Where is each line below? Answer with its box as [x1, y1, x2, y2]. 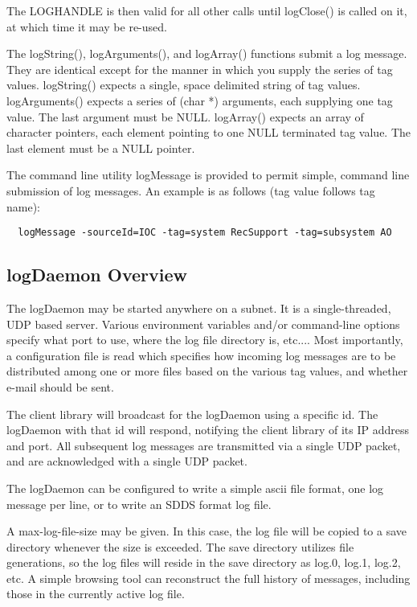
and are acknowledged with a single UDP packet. [6, 453, 247, 470]
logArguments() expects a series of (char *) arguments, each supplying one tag [6, 92, 393, 109]
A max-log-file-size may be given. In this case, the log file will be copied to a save [6, 523, 407, 539]
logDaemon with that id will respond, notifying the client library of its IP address [6, 421, 410, 438]
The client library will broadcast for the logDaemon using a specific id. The [6, 405, 378, 422]
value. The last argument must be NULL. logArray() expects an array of [6, 108, 364, 125]
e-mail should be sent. [6, 378, 114, 395]
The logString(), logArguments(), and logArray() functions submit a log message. [6, 45, 407, 62]
